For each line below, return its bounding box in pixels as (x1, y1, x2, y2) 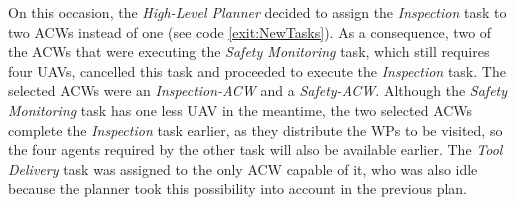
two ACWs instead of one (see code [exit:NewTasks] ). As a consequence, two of (8, 21, 492, 42)
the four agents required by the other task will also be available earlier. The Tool (8, 139, 503, 160)
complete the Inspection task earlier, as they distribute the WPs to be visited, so (8, 119, 503, 140)
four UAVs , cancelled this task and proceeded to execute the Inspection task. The (8, 60, 506, 81)
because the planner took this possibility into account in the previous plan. (8, 178, 468, 199)
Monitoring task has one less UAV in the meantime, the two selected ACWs (8, 99, 473, 120)
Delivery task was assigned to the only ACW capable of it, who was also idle (8, 158, 478, 179)
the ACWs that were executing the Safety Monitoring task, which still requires (8, 41, 490, 62)
